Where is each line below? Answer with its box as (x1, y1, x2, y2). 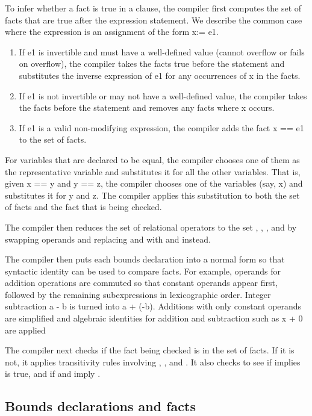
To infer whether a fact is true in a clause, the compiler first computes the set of (5, 2, 302, 14)
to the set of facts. (19, 133, 87, 146)
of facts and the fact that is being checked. (5, 200, 162, 213)
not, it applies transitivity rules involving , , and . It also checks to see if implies (5, 355, 301, 368)
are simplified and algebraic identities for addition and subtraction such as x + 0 (5, 312, 303, 324)
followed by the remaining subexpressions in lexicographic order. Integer (5, 288, 271, 300)
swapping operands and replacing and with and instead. (5, 232, 211, 245)
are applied (5, 323, 46, 336)
